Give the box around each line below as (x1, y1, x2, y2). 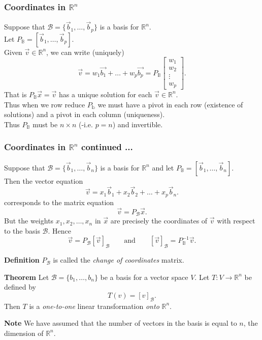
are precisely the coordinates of (110, 215, 208, 226)
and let (152, 162, 174, 173)
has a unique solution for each (59, 89, 152, 99)
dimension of (4, 327, 44, 338)
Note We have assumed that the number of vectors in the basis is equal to (4, 318, 237, 328)
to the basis (4, 225, 40, 236)
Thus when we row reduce (4, 99, 85, 109)
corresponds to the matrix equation (4, 196, 114, 207)
